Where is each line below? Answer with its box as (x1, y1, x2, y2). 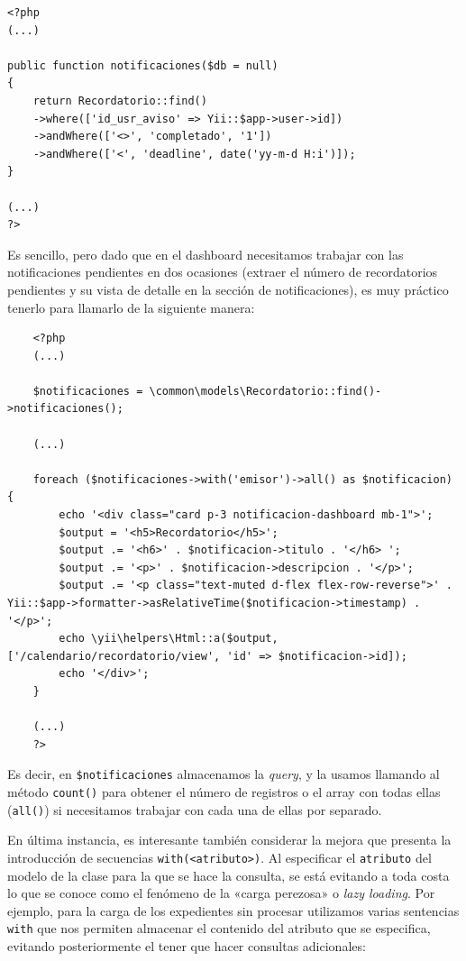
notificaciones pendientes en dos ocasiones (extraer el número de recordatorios (7, 262, 438, 281)
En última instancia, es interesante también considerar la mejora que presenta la (7, 830, 452, 849)
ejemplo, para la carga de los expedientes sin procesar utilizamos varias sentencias (7, 901, 460, 920)
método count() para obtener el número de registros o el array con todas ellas (7, 783, 441, 801)
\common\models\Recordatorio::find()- (149, 384, 382, 398)
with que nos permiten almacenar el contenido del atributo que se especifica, (7, 919, 431, 938)
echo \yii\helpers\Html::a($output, (59, 632, 279, 645)
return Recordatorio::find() (32, 94, 207, 107)
